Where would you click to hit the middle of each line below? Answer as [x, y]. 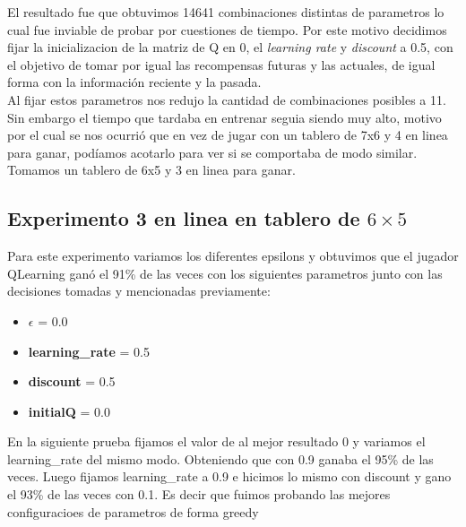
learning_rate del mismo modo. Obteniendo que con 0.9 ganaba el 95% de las [220, 458]
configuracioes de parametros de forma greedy [133, 511]
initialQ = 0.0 [69, 411]
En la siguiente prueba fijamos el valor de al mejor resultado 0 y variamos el [216, 441]
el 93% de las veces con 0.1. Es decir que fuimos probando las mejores [199, 494]
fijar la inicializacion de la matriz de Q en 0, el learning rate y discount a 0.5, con [230, 47]
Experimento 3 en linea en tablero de [184, 218]
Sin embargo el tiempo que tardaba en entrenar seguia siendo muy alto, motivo [224, 117]
